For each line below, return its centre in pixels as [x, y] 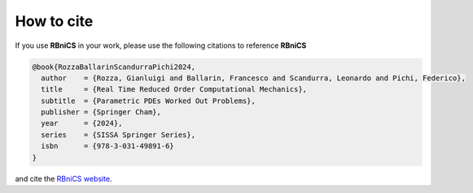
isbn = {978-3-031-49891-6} [107, 146]
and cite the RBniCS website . [64, 178]
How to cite [54, 21]
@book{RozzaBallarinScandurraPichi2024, [114, 66]
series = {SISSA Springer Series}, [118, 135]
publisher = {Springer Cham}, [101, 112]
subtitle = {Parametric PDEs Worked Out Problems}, [148, 101]
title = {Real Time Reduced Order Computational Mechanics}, [174, 90]
